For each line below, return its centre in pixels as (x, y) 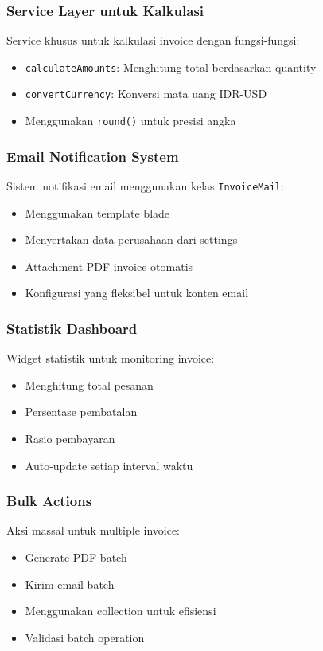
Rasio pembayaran (70, 439)
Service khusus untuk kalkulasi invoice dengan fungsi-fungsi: (153, 40)
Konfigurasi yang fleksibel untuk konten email (137, 293)
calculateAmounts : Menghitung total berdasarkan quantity (171, 67)
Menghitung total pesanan (89, 384)
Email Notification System (93, 156)
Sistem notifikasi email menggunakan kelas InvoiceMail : (145, 186)
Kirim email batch (70, 584)
